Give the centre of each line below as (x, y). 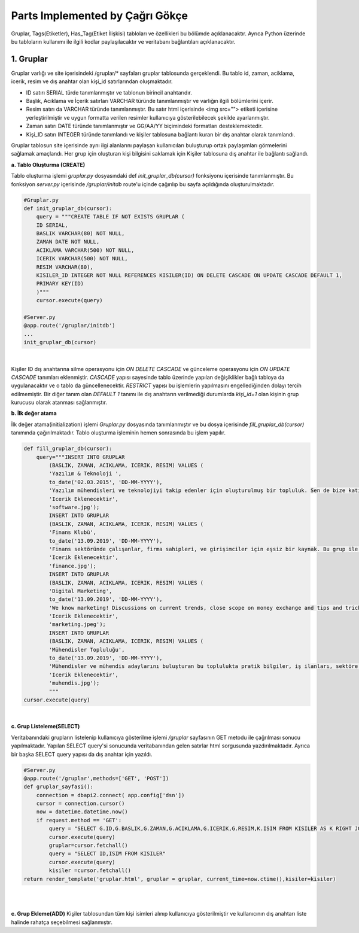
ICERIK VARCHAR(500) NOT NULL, (82, 259)
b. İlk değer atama (34, 414)
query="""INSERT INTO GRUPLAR (80, 457)
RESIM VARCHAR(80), (65, 267)
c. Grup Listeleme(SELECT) (45, 727)
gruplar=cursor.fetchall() (88, 846)
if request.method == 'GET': (79, 820)
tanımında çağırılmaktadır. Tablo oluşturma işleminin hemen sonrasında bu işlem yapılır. (118, 433)
